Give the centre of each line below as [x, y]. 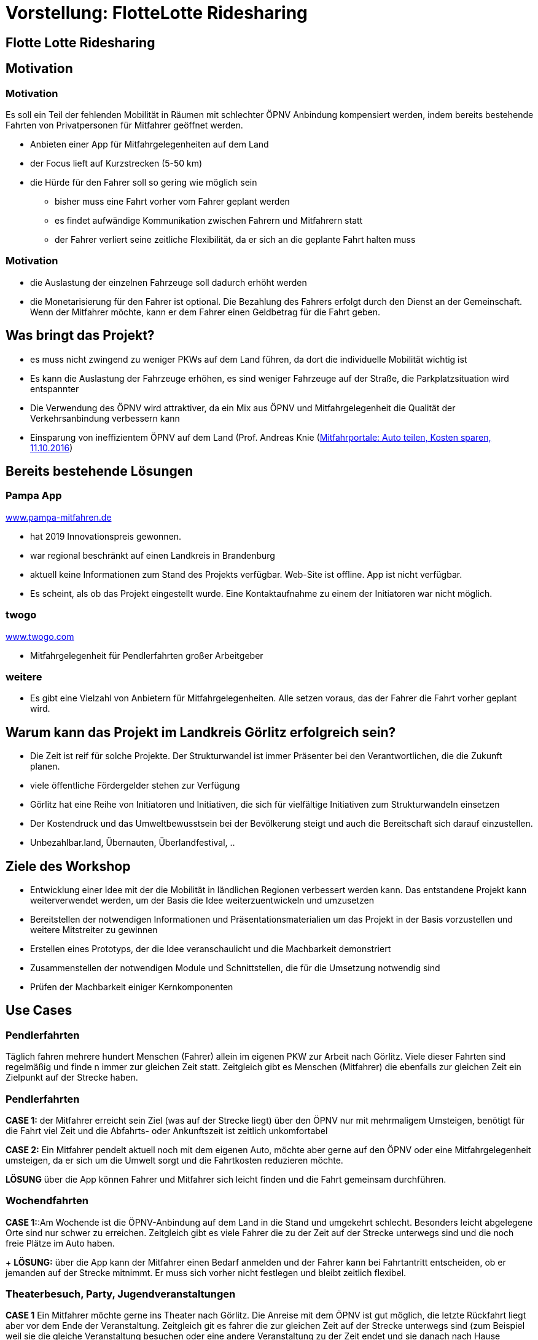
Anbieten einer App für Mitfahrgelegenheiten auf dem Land [150, 144]
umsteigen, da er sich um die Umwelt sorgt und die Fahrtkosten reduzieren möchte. [174, 1160]
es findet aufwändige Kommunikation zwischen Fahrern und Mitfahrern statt [209, 220]
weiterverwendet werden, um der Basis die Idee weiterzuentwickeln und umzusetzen [202, 900]
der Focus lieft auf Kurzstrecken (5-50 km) [116, 163]
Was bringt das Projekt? [80, 336]
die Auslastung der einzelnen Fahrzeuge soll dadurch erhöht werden [169, 282]
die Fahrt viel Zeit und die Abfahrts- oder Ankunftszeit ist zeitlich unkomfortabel [167, 1130]
